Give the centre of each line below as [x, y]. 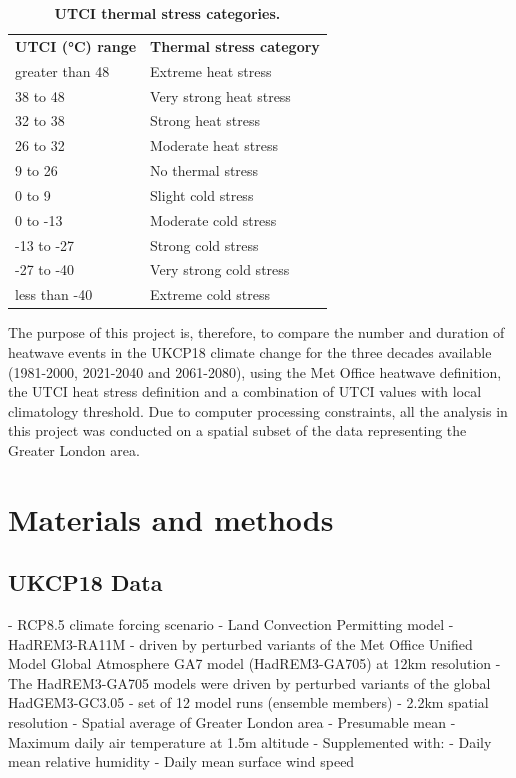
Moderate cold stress [213, 219]
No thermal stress [204, 170]
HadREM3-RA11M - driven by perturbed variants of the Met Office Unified [240, 643]
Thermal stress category [235, 45]
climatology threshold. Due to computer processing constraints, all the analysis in [258, 410]
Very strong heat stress [220, 95]
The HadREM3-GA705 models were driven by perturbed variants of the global [249, 682]
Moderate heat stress [214, 145]
